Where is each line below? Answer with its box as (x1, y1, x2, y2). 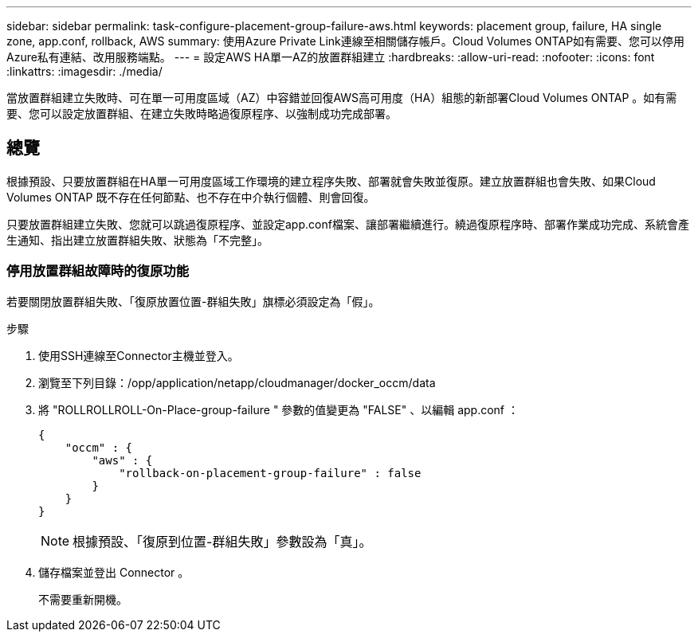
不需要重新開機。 (38, 592, 127, 606)
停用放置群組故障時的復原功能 (6, 263, 190, 280)
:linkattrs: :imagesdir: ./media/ (6, 65, 163, 78)
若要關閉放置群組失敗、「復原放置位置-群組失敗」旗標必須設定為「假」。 (6, 294, 380, 308)
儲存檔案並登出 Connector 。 (38, 565, 190, 579)
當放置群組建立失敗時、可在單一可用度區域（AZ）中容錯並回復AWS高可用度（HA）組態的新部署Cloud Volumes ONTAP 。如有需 (6, 91, 677, 104)
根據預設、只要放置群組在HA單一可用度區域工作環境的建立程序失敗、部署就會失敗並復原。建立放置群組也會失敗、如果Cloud (6, 174, 656, 188)
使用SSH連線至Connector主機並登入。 (38, 348, 239, 362)
